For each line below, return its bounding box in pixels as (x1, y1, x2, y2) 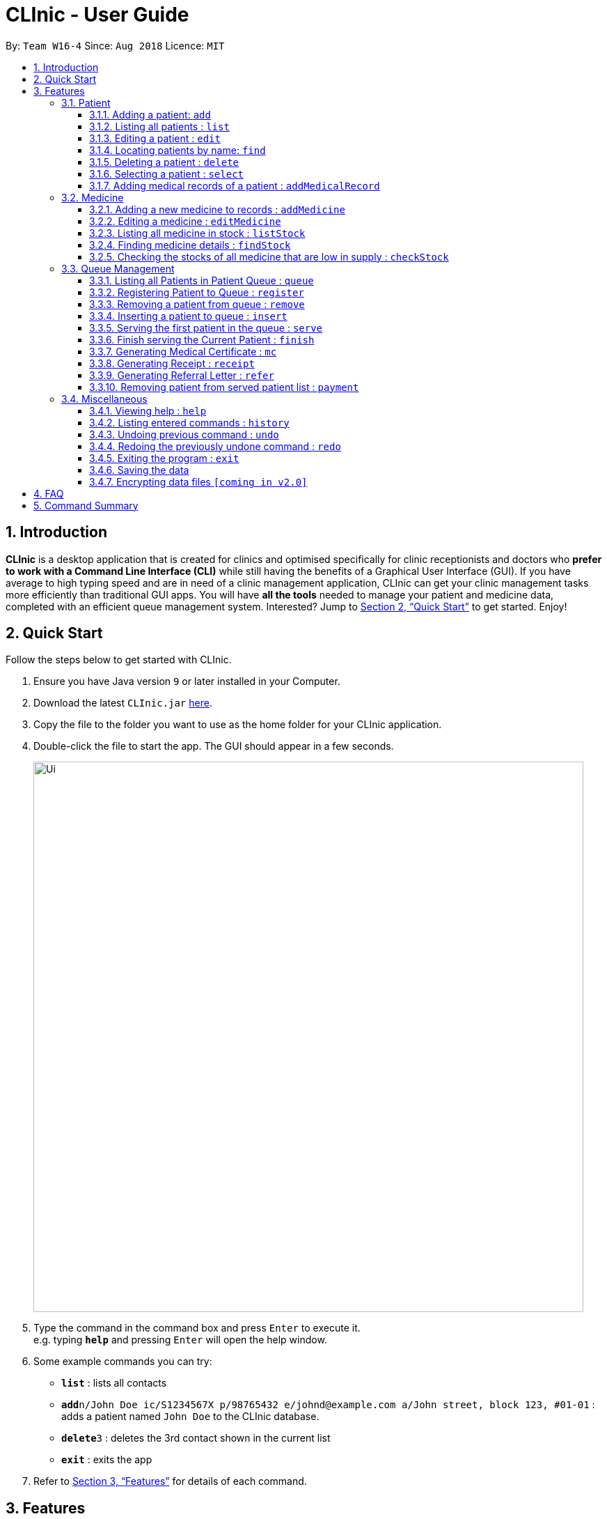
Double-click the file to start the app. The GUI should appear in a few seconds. (33, 740, 394, 753)
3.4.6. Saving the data (89, 463, 189, 476)
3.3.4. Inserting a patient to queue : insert (89, 309, 287, 322)
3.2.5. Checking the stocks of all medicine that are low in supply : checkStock (89, 250, 449, 263)
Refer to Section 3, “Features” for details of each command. (33, 1475, 307, 1488)
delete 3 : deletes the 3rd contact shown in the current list (61, 1432, 331, 1444)
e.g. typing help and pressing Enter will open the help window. (33, 1334, 327, 1346)
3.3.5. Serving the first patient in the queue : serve (89, 321, 323, 334)
